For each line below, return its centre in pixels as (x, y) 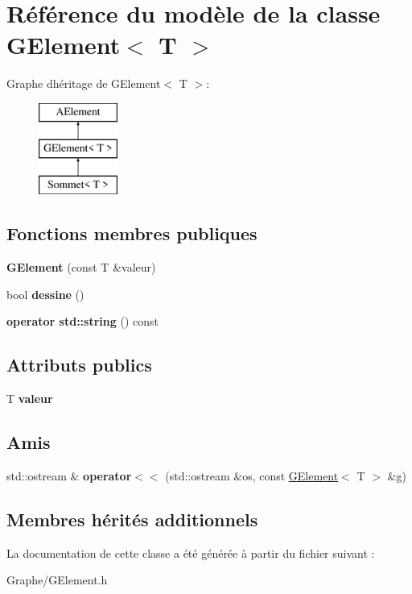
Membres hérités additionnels (132, 519)
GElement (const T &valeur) (81, 267)
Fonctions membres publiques (132, 233)
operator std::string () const (82, 321)
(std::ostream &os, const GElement (252, 475)
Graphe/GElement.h (57, 580)
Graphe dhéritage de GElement (84, 83)
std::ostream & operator (69, 475)
